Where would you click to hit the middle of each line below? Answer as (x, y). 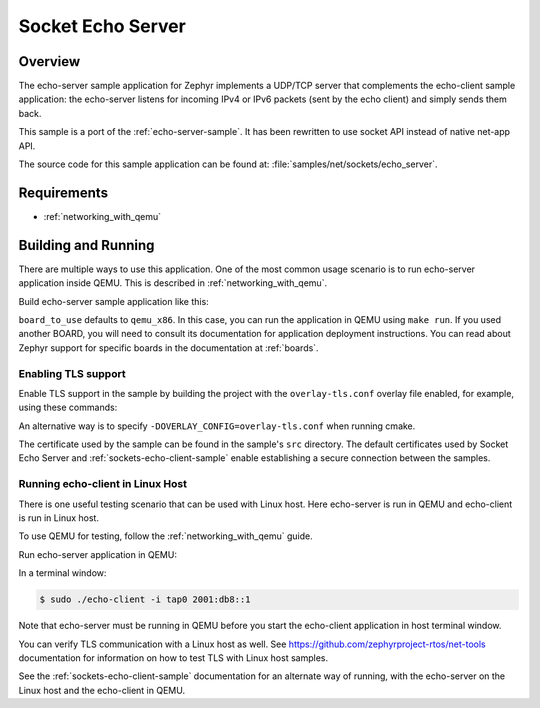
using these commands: (68, 407)
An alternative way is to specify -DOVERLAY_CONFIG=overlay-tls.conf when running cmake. (217, 426)
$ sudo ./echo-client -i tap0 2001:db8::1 (145, 599)
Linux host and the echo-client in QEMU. (101, 690)
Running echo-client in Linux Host (102, 484)
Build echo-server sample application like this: (113, 301)
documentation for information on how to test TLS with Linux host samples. (173, 657)
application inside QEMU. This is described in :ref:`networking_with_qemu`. (173, 283)
